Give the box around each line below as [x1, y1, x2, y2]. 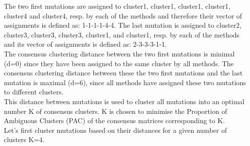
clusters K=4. [4, 134, 45, 145]
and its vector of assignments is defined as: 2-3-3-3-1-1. [4, 39, 167, 49]
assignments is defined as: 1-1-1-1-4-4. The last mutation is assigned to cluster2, [4, 20, 242, 30]
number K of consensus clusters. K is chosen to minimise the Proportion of [4, 106, 227, 116]
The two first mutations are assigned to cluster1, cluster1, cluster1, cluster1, [4, 1, 231, 11]
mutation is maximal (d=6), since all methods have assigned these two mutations [4, 77, 246, 87]
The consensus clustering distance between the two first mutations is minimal [4, 48, 235, 58]
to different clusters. [4, 87, 64, 97]
